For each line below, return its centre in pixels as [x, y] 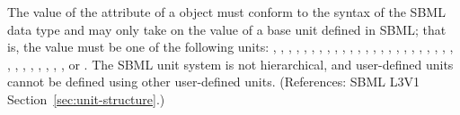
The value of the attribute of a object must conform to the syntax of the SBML [226, 12]
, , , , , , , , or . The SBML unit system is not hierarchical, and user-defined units [230, 64]
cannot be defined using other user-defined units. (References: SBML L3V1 [213, 82]
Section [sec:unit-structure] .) [86, 99]
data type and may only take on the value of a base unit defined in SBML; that [227, 29]
